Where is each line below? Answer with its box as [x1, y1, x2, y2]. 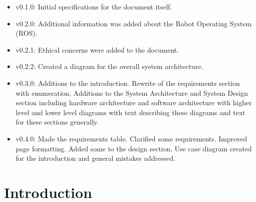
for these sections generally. [15, 117, 99, 127]
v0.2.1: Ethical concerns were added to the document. [15, 44, 179, 55]
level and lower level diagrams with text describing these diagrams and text [15, 107, 246, 117]
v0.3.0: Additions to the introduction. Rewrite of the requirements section [15, 77, 240, 88]
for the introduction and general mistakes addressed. [15, 153, 176, 163]
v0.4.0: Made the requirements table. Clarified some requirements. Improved [15, 133, 248, 143]
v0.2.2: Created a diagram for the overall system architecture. [15, 61, 203, 71]
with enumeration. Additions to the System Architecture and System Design [15, 87, 248, 98]
